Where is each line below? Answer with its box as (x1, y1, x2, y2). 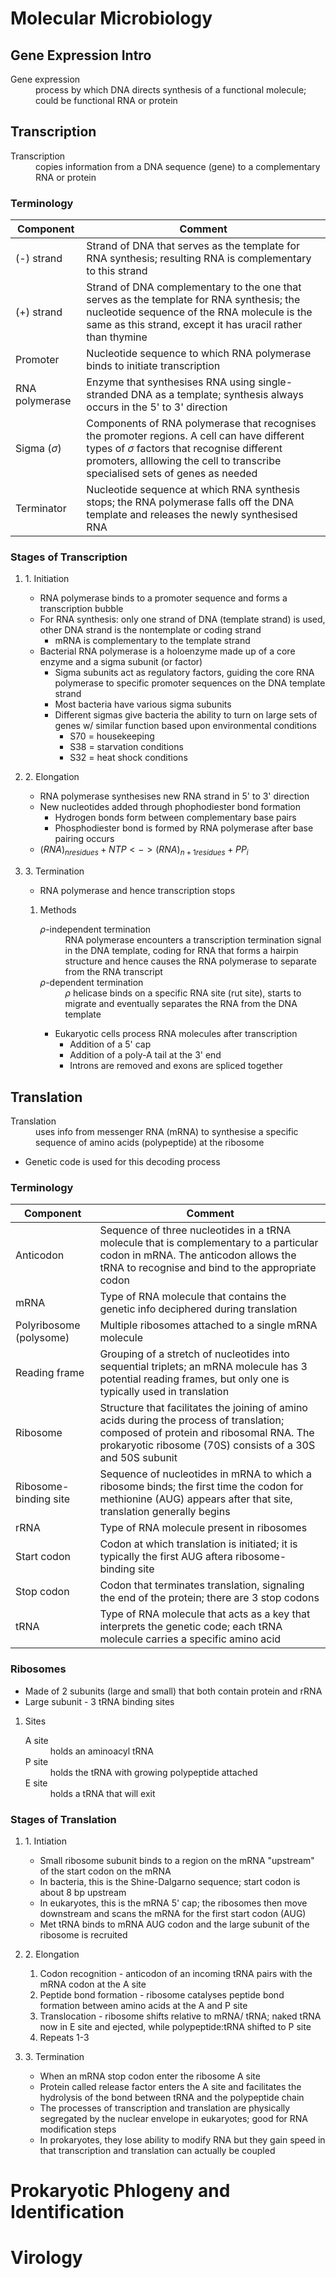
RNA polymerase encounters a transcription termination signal (64, 934, 322, 946)
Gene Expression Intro (10, 47, 152, 64)
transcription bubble (39, 603, 124, 615)
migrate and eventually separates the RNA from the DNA (64, 998, 298, 1010)
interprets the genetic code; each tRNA (99, 1620, 283, 1634)
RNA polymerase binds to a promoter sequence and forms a (39, 592, 288, 604)
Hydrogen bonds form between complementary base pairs (54, 812, 297, 824)
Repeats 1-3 (39, 2031, 90, 2043)
